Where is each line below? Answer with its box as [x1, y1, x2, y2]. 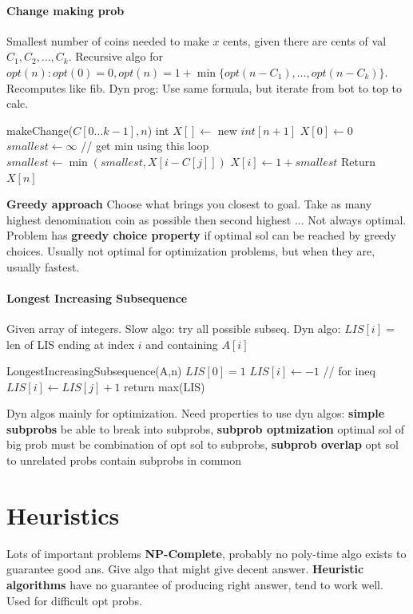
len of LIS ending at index [6, 335, 135, 352]
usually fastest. [6, 258, 80, 275]
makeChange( [6, 121, 73, 138]
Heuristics [6, 498, 120, 531]
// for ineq [323, 362, 375, 379]
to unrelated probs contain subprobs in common [6, 452, 241, 469]
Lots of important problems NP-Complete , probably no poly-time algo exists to [6, 545, 407, 561]
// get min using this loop [81, 137, 209, 154]
